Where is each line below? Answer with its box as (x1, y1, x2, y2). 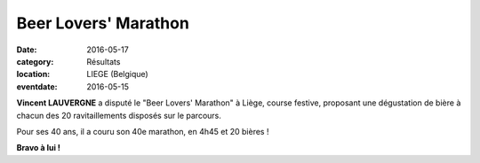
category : (16, 56, 54, 66)
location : (16, 69, 51, 80)
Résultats (86, 56, 121, 66)
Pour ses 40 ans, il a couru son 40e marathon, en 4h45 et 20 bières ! (16, 126, 269, 136)
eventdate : (16, 81, 58, 92)
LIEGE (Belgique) (86, 69, 148, 80)
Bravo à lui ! (16, 143, 61, 153)
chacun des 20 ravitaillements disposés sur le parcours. (16, 110, 222, 120)
